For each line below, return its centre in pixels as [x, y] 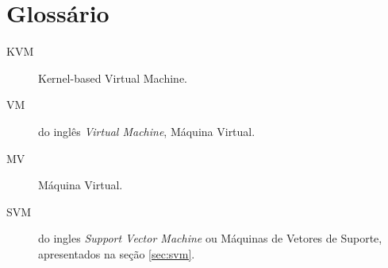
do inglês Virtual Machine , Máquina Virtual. [147, 131]
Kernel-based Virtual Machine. [113, 78]
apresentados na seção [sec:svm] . [117, 253]
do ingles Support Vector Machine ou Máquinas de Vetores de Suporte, [210, 238]
